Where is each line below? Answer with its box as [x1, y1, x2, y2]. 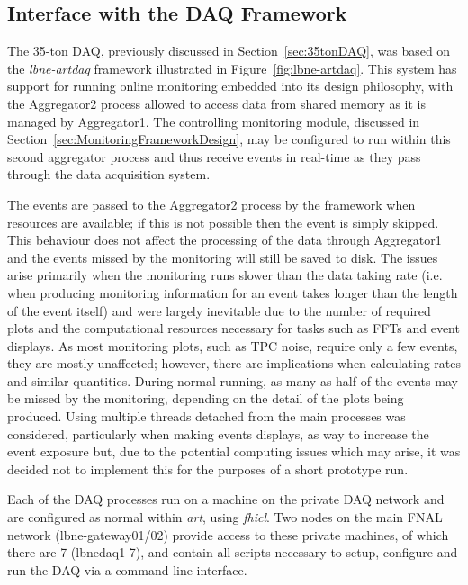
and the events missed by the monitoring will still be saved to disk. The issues [7, 247, 438, 266]
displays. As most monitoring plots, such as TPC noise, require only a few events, [7, 336, 458, 355]
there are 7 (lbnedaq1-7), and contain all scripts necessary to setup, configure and [7, 543, 458, 562]
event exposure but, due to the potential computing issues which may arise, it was [7, 442, 461, 461]
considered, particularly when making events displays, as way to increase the [7, 424, 429, 443]
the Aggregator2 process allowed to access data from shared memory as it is [7, 94, 427, 112]
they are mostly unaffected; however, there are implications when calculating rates [7, 354, 461, 373]
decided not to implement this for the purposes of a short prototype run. [7, 459, 409, 478]
